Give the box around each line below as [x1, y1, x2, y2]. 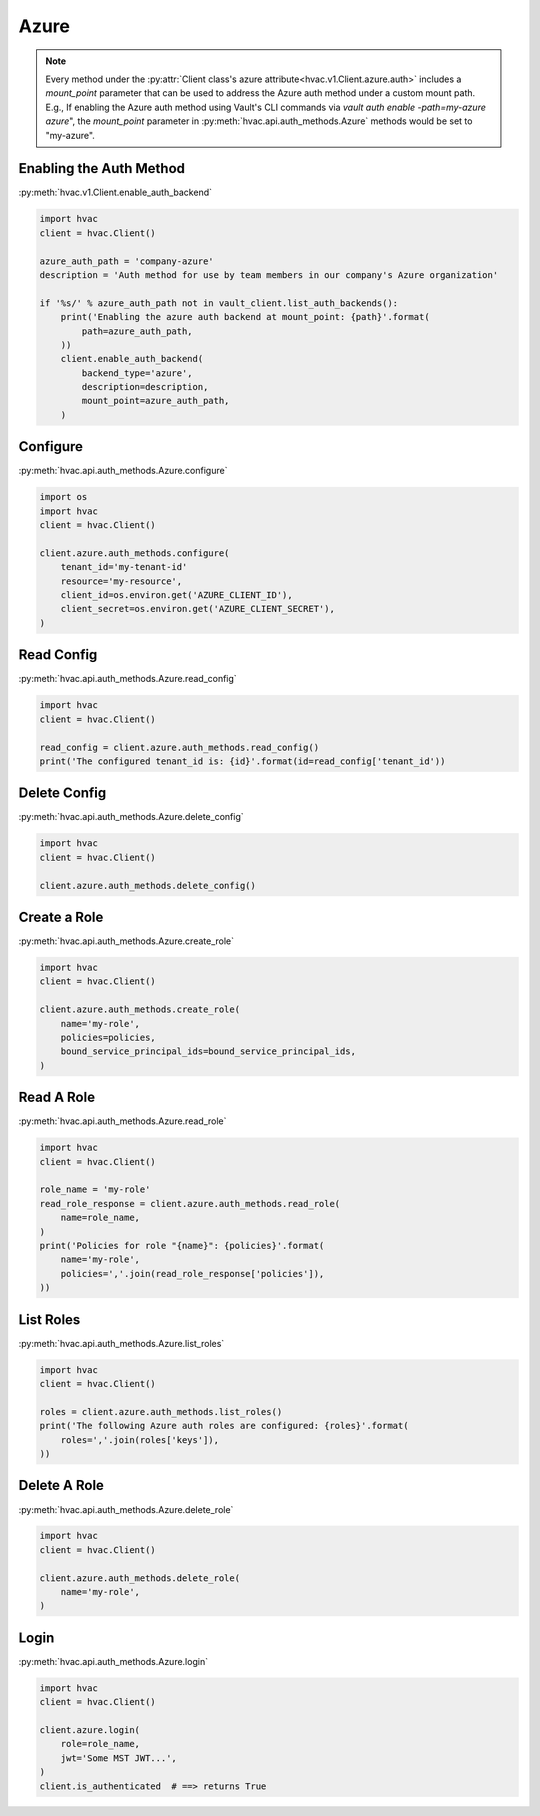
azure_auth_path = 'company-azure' [39, 255, 214, 267]
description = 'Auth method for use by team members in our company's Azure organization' [39, 269, 499, 280]
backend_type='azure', [81, 367, 194, 379]
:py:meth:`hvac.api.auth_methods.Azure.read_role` [18, 1115, 227, 1127]
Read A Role [18, 1089, 95, 1106]
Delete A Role [18, 1477, 105, 1494]
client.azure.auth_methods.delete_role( [39, 1572, 240, 1584]
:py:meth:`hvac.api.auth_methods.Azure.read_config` [18, 673, 237, 685]
